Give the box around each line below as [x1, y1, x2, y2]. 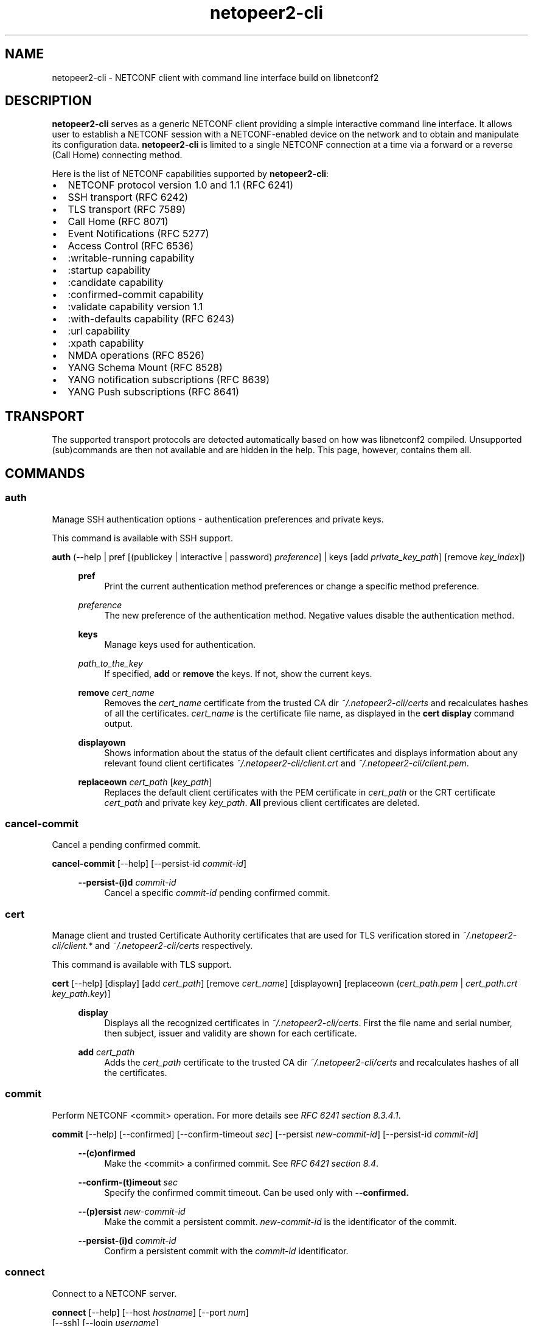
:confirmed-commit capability [68, 288, 204, 301]
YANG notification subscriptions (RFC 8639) [68, 373, 270, 386]
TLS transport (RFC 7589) [68, 203, 186, 216]
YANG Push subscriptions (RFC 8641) [68, 386, 240, 398]
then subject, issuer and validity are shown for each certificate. [104, 1028, 357, 1038]
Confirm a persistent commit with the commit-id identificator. [104, 1245, 349, 1256]
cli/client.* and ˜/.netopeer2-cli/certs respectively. [52, 940, 253, 951]
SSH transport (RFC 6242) [68, 191, 189, 204]
